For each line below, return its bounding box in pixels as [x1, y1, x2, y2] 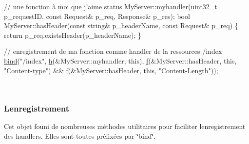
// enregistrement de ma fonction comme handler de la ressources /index [4, 46, 222, 56]
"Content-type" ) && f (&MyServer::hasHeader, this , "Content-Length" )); [4, 65, 218, 75]
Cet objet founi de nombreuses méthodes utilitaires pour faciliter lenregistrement [4, 121, 246, 131]
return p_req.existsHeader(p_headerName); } [4, 30, 141, 40]
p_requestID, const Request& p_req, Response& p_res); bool [4, 11, 190, 21]
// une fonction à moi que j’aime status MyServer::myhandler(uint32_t [4, 1, 217, 11]
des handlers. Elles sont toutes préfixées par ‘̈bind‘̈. [4, 130, 156, 141]
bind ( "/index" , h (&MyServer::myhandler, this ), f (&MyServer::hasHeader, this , [4, 55, 237, 65]
